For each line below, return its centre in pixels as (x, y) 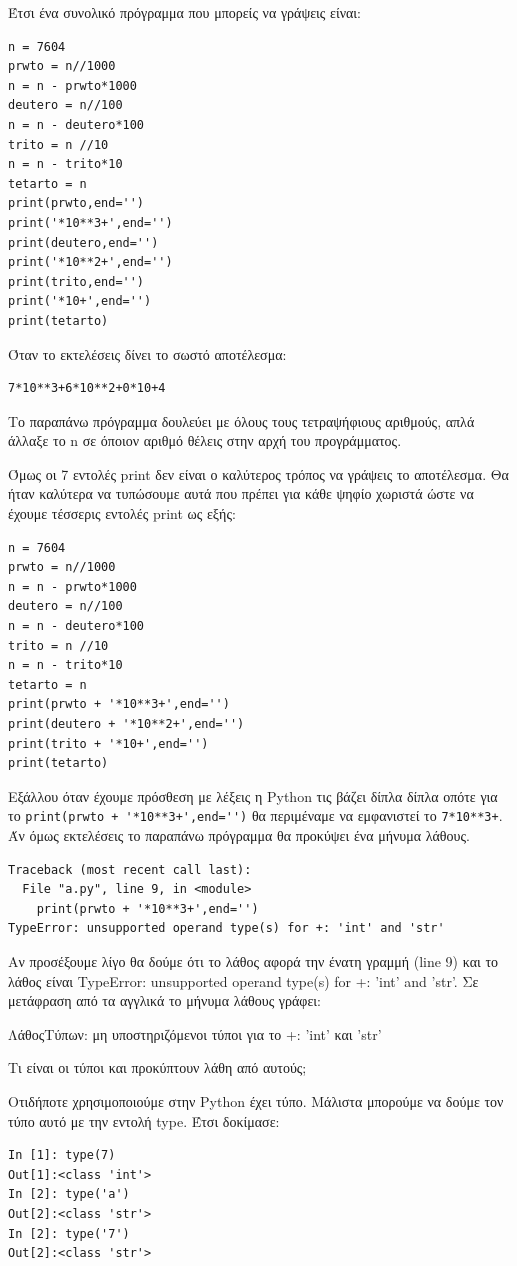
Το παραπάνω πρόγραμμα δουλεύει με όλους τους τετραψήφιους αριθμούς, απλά (241, 420)
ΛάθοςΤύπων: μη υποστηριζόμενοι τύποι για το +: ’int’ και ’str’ (195, 1033)
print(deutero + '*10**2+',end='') (126, 724)
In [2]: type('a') (69, 1194)
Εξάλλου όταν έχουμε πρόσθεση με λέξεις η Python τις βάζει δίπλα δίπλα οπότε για (253, 795)
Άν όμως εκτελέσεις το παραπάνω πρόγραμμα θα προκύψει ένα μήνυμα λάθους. (239, 835)
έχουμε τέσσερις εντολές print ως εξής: (122, 513)
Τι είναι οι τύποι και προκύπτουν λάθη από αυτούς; (157, 1067)
